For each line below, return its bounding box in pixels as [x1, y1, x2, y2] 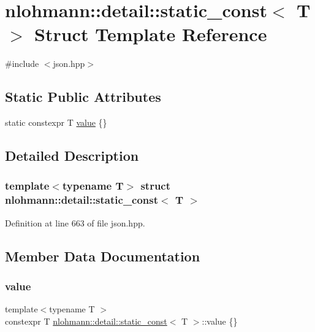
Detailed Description [5, 146, 139, 165]
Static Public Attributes [5, 87, 161, 106]
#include [5, 57, 39, 70]
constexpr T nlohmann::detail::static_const [5, 314, 167, 327]
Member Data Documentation [5, 246, 200, 265]
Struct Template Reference [34, 21, 267, 47]
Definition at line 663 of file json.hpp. [5, 216, 145, 229]
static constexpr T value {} [5, 116, 107, 129]
